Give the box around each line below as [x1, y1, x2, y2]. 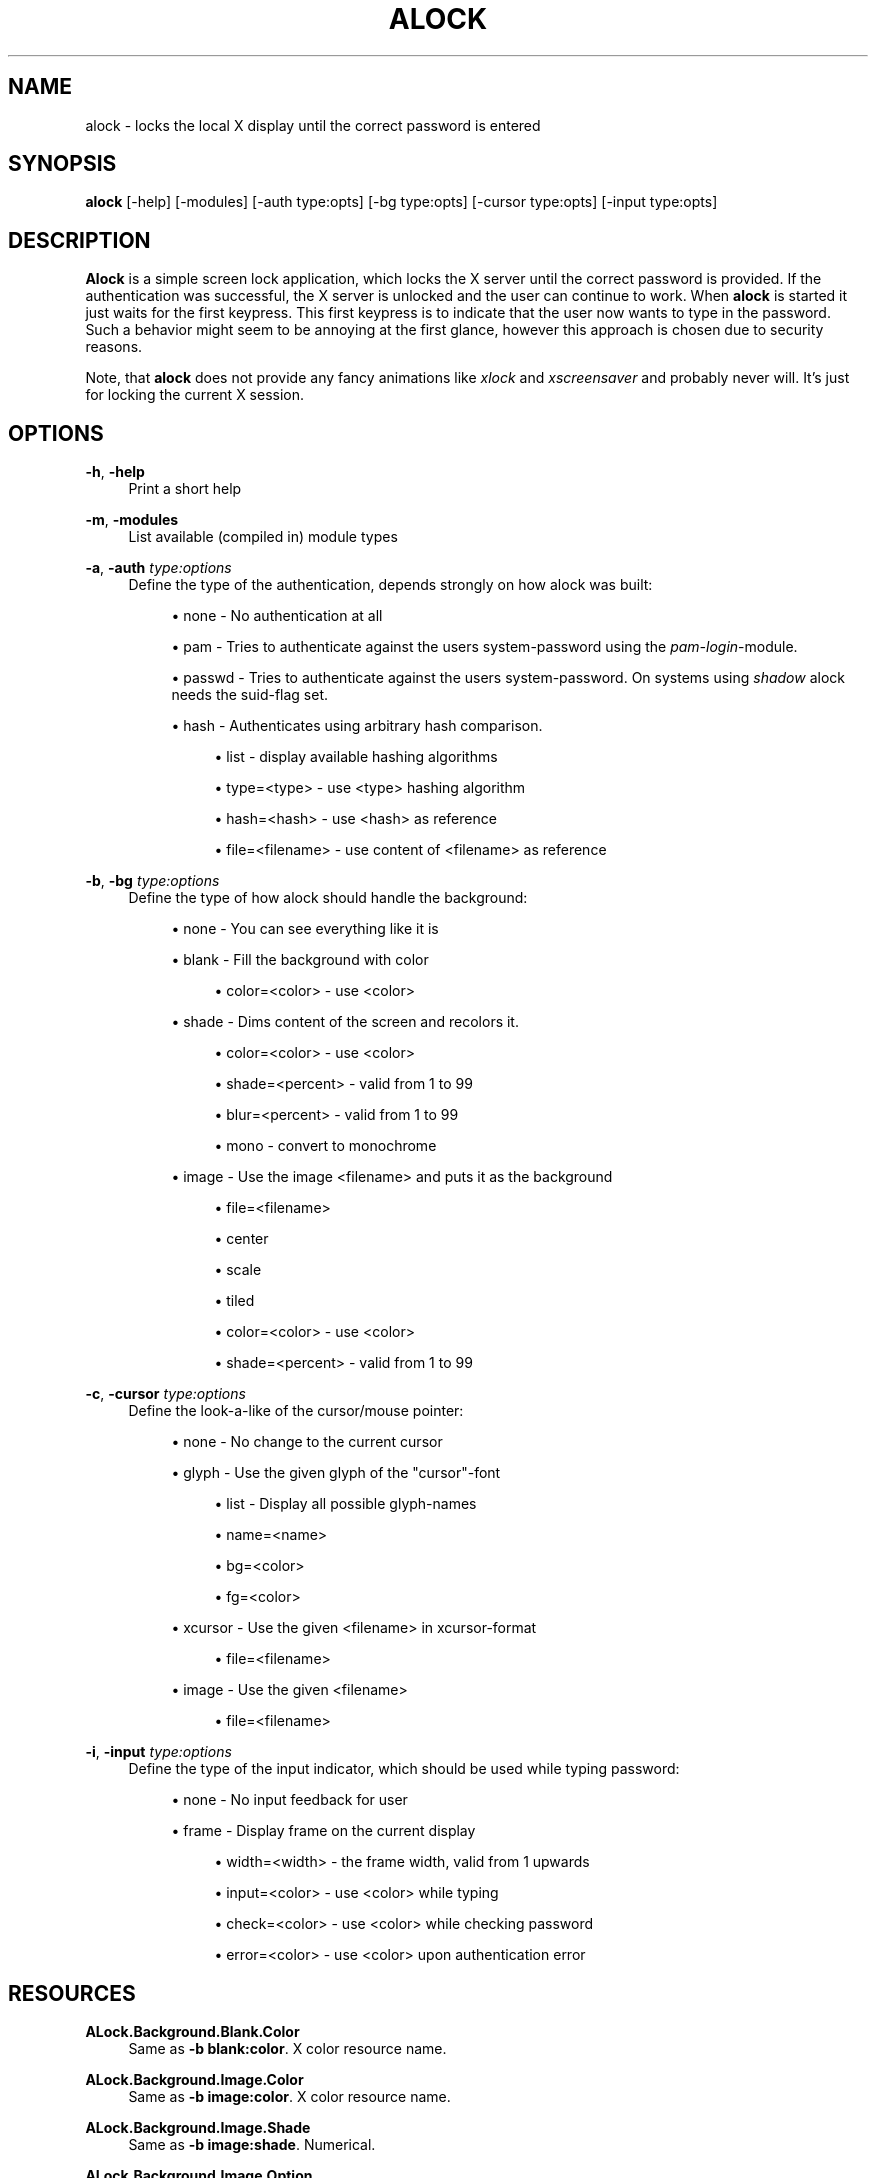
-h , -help [85, 463, 145, 481]
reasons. [85, 338, 143, 356]
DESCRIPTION [8, 227, 151, 253]
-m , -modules [85, 511, 179, 529]
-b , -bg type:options [85, 872, 220, 890]
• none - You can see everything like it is [171, 920, 439, 938]
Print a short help [128, 480, 242, 498]
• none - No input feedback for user [171, 1791, 408, 1809]
